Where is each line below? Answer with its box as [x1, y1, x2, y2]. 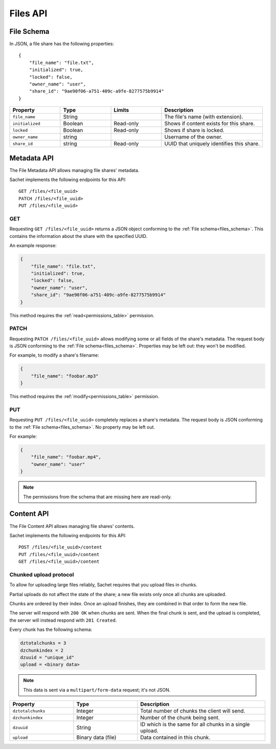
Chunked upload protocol [9, 571, 74, 578]
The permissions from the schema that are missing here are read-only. [23, 494, 172, 500]
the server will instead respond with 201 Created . [9, 617, 117, 623]
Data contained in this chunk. [140, 734, 211, 741]
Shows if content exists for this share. [164, 120, 255, 127]
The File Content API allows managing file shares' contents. [9, 523, 135, 529]
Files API [9, 8, 48, 19]
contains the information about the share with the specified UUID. [9, 233, 148, 239]
